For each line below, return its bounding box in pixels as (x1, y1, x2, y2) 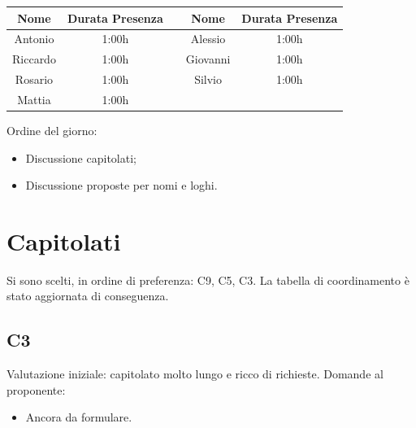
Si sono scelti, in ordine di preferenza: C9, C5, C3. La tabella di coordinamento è (6, 271, 409, 288)
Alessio (190, 30, 226, 47)
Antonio (14, 30, 54, 47)
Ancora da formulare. (25, 408, 132, 426)
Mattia (17, 90, 51, 107)
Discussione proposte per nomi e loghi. (25, 177, 218, 194)
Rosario (15, 71, 54, 88)
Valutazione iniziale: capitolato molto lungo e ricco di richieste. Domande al (6, 365, 383, 382)
